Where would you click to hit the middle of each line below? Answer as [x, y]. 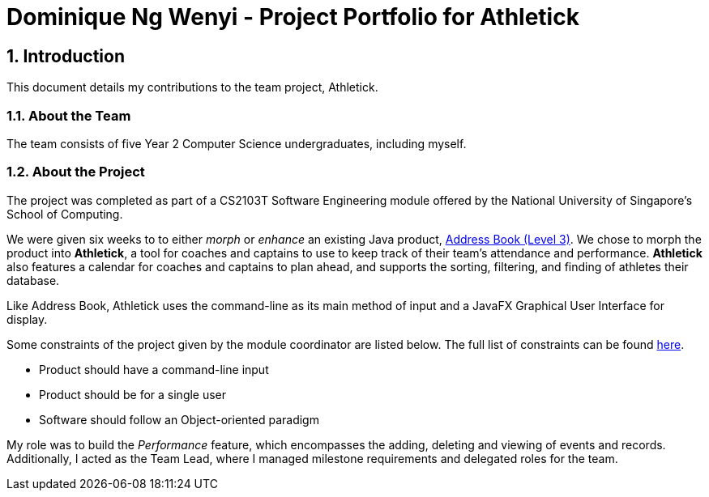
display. [27, 319]
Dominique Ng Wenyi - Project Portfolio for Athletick [293, 17]
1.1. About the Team [69, 115]
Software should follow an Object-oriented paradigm [179, 419]
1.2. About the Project [76, 172]
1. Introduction [66, 56]
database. [33, 280]
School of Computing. [65, 214]
